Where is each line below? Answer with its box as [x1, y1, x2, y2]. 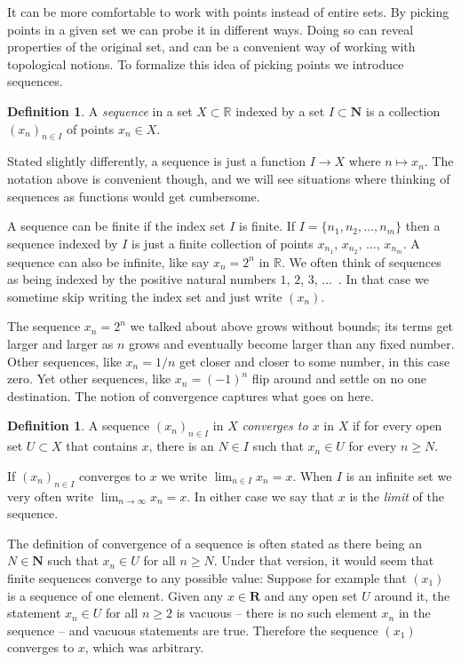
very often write [7, 486, 94, 505]
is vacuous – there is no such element [176, 603, 378, 622]
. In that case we [338, 270, 429, 288]
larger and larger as [7, 334, 114, 352]
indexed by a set [235, 101, 325, 120]
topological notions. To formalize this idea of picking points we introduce [7, 54, 404, 73]
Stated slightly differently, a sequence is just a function [7, 152, 306, 170]
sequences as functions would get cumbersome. [7, 186, 260, 205]
